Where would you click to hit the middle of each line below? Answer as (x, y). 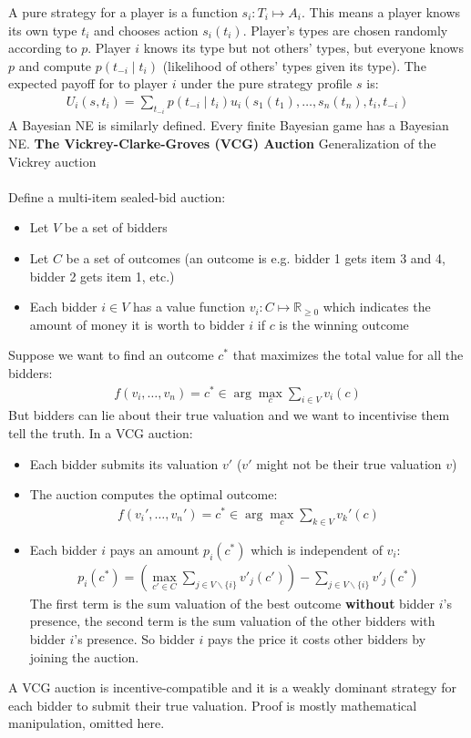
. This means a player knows (381, 12)
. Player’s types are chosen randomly (345, 30)
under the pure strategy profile (266, 83)
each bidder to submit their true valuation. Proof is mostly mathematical (213, 705)
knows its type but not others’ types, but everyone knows (303, 48)
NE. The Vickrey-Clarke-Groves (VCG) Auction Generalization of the (222, 143)
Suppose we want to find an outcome (111, 355)
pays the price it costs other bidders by (317, 638)
